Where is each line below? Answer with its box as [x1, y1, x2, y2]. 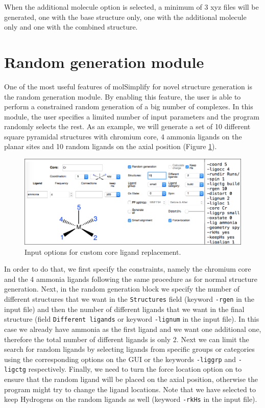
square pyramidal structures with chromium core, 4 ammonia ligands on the [4, 131, 242, 141]
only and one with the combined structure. [4, 21, 138, 32]
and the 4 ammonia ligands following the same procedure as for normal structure [4, 273, 257, 284]
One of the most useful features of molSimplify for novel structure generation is [4, 81, 252, 91]
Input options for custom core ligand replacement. [25, 246, 181, 257]
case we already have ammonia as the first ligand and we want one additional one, [4, 323, 261, 334]
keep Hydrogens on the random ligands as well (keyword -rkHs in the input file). [4, 394, 257, 404]
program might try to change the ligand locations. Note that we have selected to [4, 383, 256, 394]
